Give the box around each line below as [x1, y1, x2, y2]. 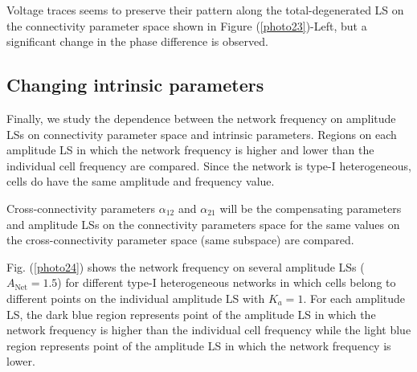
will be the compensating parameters [219, 199, 402, 216]
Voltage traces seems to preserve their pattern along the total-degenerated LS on [6, 2, 404, 18]
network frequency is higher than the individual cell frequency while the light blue [6, 321, 411, 338]
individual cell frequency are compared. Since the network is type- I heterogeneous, [6, 157, 411, 174]
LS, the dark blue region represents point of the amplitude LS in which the [6, 305, 376, 322]
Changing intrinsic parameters [6, 72, 264, 97]
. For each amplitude [303, 289, 406, 306]
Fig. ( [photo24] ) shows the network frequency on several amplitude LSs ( [6, 258, 365, 275]
